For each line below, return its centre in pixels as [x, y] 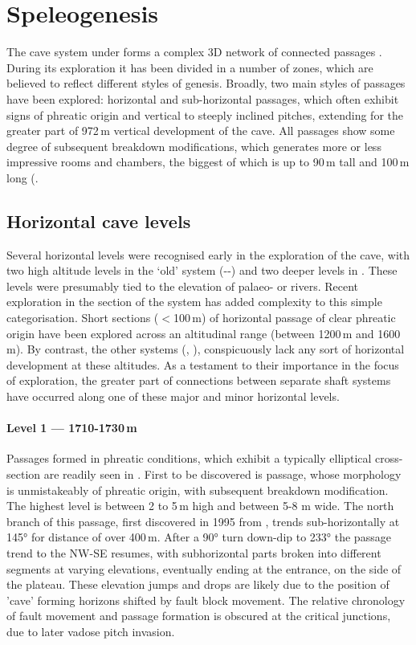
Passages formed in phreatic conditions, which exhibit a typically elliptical [189, 458]
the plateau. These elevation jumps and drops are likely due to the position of [198, 584]
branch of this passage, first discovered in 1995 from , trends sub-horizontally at [203, 521]
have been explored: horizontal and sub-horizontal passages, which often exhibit [203, 98]
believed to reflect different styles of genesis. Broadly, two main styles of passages [206, 83]
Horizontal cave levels [99, 220]
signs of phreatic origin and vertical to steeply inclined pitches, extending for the [205, 114]
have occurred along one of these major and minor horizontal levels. [173, 396]
